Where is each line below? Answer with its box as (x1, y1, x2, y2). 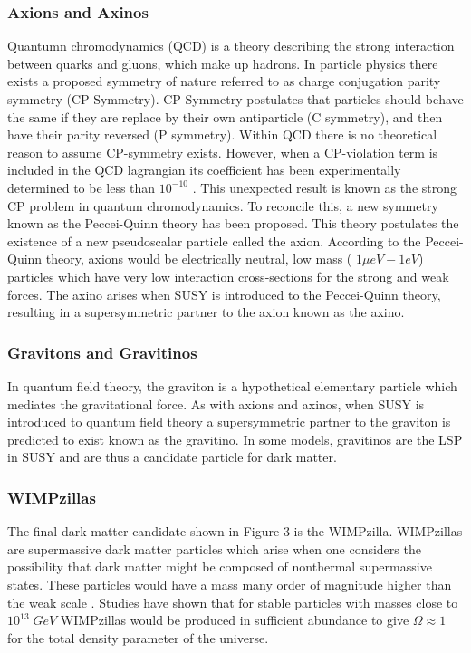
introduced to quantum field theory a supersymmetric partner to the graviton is (7, 412, 451, 431)
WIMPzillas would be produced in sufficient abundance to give (60, 610, 409, 629)
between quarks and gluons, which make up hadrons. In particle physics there (7, 53, 438, 72)
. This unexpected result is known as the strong (192, 178, 457, 197)
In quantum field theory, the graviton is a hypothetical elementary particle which (7, 376, 457, 395)
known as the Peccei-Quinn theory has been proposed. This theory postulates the (7, 214, 459, 233)
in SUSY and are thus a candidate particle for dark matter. (7, 447, 337, 466)
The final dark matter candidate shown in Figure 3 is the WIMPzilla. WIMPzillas (7, 522, 463, 541)
